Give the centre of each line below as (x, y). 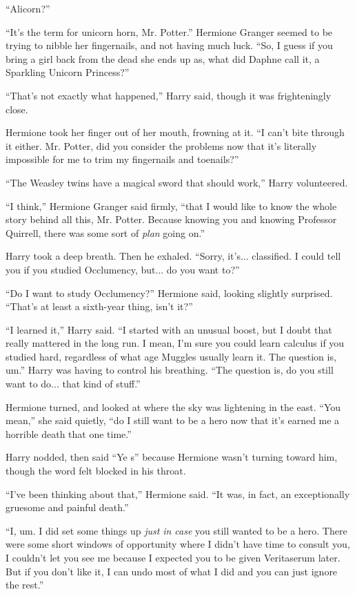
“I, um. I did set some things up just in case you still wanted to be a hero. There (176, 530)
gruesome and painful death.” (67, 507)
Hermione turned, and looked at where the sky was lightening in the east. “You (173, 406)
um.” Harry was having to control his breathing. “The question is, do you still (170, 370)
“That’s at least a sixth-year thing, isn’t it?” (99, 306)
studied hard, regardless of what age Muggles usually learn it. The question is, (171, 356)
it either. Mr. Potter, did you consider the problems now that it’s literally (161, 145)
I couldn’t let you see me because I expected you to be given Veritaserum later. (173, 557)
